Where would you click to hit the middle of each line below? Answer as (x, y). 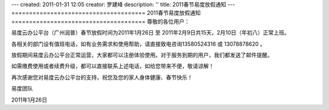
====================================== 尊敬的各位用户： (101, 21)
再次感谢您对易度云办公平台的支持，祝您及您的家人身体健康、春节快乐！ (102, 77)
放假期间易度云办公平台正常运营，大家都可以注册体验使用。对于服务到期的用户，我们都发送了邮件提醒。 (142, 55)
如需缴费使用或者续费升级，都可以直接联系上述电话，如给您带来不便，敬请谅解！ (113, 66)
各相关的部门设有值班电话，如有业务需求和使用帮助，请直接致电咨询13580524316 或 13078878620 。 (139, 44)
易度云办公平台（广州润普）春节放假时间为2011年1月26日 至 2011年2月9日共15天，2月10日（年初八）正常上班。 (150, 33)
